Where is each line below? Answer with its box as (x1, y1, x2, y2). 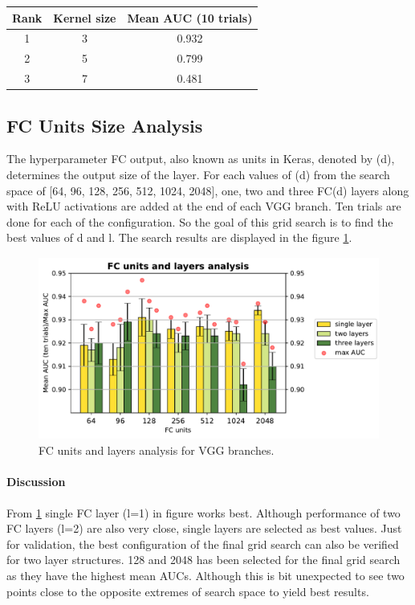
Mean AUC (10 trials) (127, 9, 253, 26)
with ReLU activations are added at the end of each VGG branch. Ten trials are (6, 198, 401, 215)
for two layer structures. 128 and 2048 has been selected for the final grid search (6, 551, 401, 568)
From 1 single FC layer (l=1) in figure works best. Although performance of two (6, 504, 401, 521)
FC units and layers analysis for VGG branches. (39, 442, 275, 459)
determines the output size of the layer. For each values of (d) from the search (6, 166, 390, 182)
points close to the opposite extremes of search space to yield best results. (6, 583, 369, 599)
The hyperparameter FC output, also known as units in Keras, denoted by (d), (6, 150, 395, 167)
